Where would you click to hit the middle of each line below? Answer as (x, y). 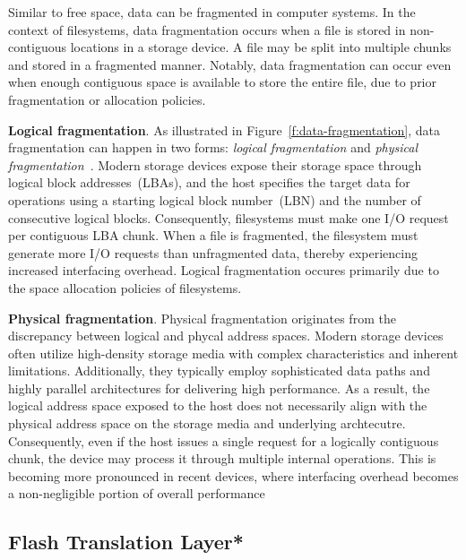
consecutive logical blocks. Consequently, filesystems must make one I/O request (229, 217)
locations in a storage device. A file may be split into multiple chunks (261, 47)
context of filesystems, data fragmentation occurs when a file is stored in (207, 29)
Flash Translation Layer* (126, 542)
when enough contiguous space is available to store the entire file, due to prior (223, 82)
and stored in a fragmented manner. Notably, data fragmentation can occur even (230, 64)
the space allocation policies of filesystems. (125, 287)
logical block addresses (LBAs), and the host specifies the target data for (209, 182)
